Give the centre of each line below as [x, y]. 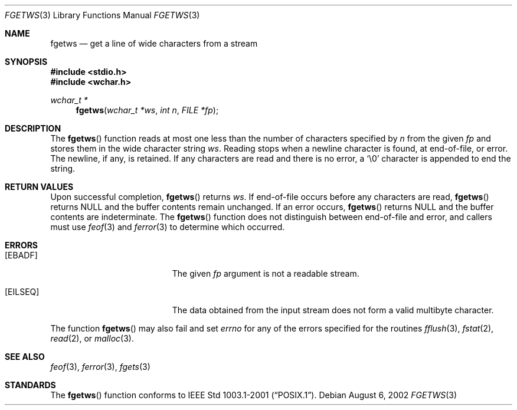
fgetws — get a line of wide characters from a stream [154, 43]
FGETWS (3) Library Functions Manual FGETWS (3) [102, 15]
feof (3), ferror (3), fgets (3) [100, 367]
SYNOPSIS [26, 62]
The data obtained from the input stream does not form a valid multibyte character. [333, 310]
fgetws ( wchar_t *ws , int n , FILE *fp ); [147, 110]
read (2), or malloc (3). [92, 338]
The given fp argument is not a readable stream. [266, 273]
